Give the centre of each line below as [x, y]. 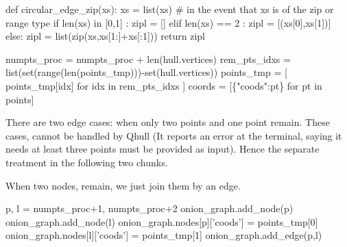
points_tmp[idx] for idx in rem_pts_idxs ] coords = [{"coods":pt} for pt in [164, 85]
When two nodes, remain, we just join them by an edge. [123, 185]
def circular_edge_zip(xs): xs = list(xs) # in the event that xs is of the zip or [170, 9]
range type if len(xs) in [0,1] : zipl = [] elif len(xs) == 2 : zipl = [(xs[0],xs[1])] [168, 22]
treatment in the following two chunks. [87, 162]
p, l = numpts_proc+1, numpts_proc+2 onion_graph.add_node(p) [149, 208]
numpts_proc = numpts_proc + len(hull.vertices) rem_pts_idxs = [148, 58]
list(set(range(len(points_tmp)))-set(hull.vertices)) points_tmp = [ [146, 72]
